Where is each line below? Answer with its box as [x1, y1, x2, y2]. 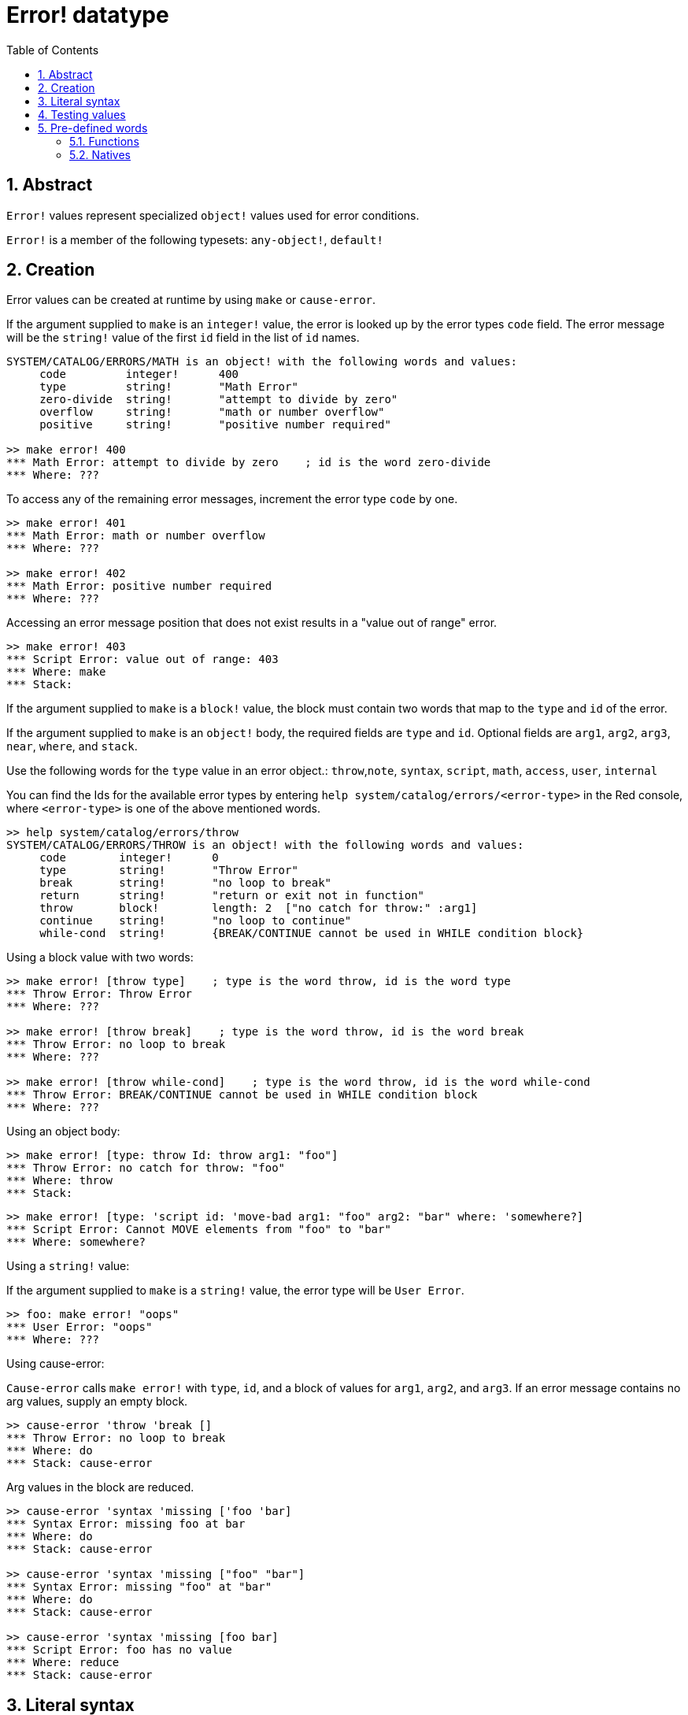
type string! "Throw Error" [39, 864, 298, 877]
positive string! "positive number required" [39, 418, 391, 432]
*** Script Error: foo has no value [6, 1643, 232, 1657]
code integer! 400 [39, 368, 239, 381]
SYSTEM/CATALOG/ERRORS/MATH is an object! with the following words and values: [6, 355, 518, 369]
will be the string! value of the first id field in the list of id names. [6, 331, 360, 345]
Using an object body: [6, 1124, 120, 1139]
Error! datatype [6, 2, 169, 28]
